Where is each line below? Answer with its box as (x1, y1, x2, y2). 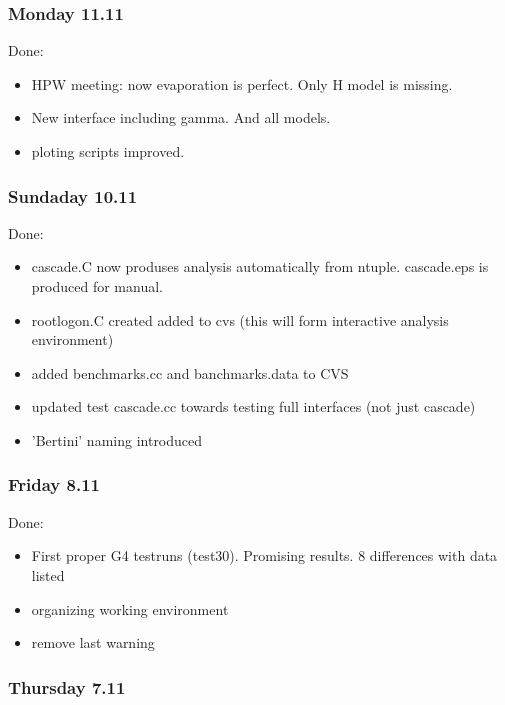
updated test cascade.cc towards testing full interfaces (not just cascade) (31, 396, 476, 417)
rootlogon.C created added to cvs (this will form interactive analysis (31, 309, 449, 330)
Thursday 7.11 (8, 674, 126, 699)
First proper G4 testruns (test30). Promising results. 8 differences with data (31, 545, 498, 566)
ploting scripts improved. (31, 141, 185, 161)
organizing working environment (31, 598, 229, 619)
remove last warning (31, 632, 155, 653)
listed (31, 564, 65, 585)
